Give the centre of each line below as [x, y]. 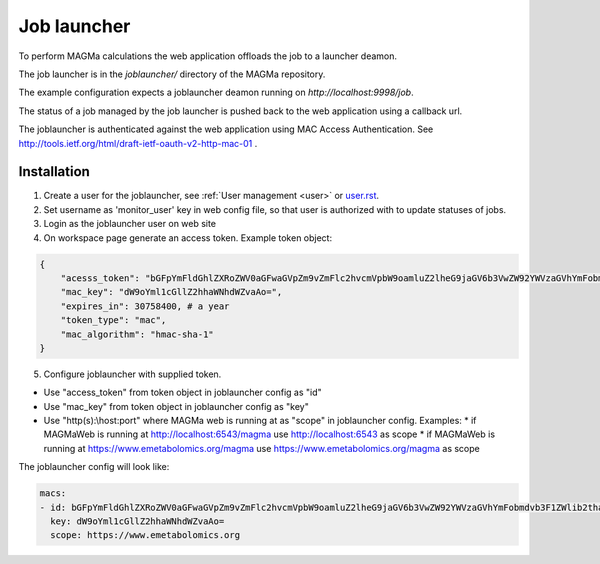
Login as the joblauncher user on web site [130, 224]
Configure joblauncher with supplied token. [132, 374]
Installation [54, 171]
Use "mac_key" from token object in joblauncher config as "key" [176, 406]
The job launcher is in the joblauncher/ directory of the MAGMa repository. [172, 74]
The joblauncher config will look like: [94, 467]
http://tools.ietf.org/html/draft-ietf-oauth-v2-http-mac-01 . [138, 143]
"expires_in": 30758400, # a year [145, 306]
